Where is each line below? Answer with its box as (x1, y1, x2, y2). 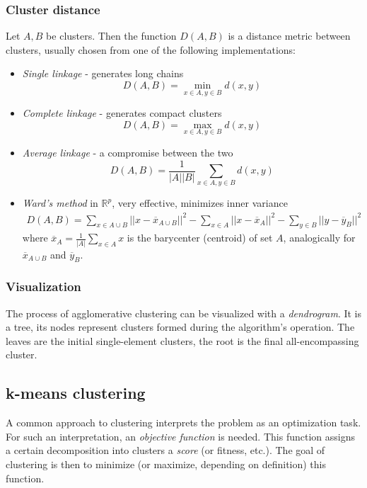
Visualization (6, 278, 81, 295)
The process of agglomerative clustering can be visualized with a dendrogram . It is (6, 305, 362, 320)
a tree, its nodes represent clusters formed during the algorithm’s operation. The (6, 319, 355, 334)
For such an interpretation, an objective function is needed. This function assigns (6, 429, 355, 443)
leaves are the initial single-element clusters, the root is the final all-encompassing (6, 333, 359, 348)
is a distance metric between (228, 28, 351, 43)
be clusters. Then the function (46, 28, 177, 43)
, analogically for (283, 230, 356, 245)
